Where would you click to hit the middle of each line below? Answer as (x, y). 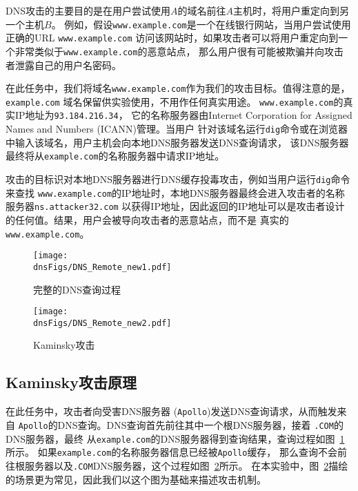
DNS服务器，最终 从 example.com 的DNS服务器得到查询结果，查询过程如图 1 (175, 438)
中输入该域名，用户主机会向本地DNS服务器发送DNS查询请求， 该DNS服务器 (177, 142)
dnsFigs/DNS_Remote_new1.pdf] (102, 267)
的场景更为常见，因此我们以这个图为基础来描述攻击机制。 (136, 479)
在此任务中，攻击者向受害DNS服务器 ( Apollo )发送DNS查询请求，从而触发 (171, 411)
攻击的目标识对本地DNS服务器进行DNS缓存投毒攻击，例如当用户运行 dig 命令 (178, 179)
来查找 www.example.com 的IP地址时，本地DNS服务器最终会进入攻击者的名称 (175, 192)
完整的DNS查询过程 (77, 289)
